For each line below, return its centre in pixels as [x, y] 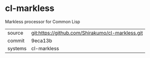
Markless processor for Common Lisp [43, 22]
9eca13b [42, 40]
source [15, 33]
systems [17, 48]
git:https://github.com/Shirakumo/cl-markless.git [87, 33]
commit [16, 40]
